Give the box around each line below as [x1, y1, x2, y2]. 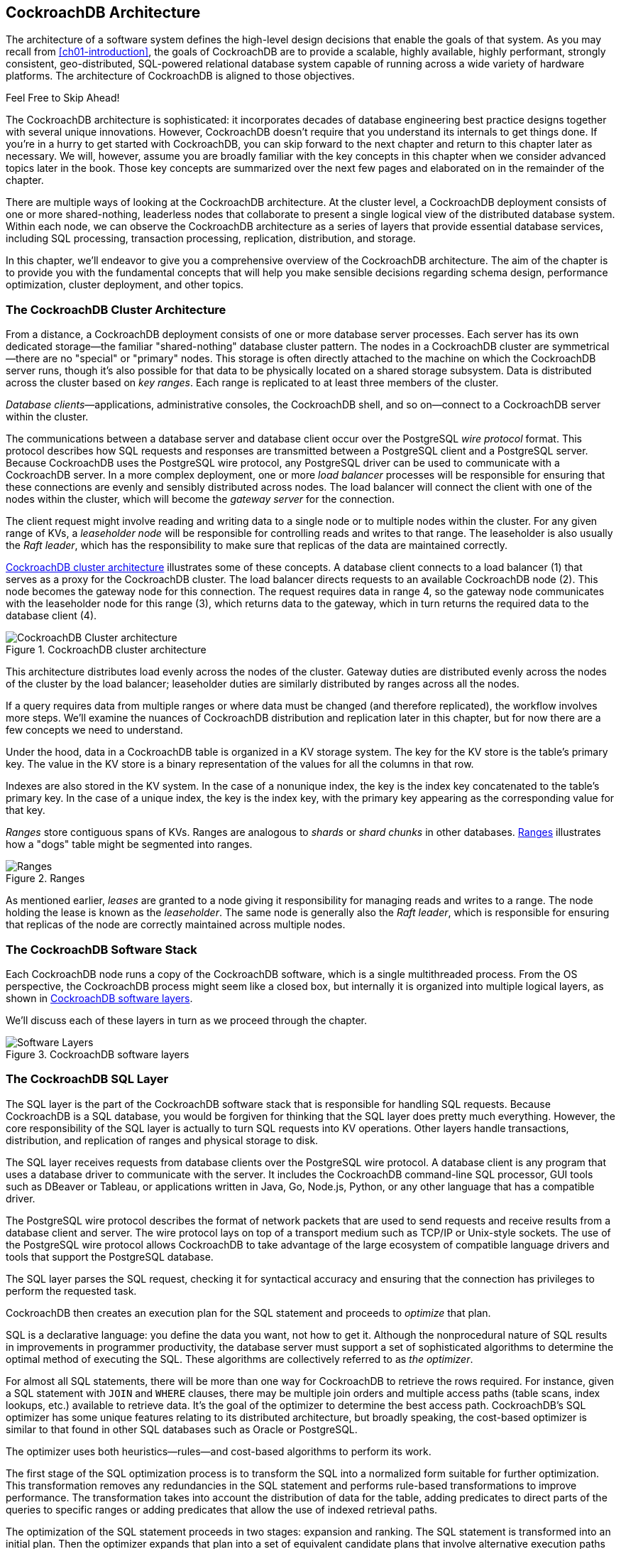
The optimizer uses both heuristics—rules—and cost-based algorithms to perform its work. [6, 1445, 432, 1457]
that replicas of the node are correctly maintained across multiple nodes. [6, 918, 346, 931]
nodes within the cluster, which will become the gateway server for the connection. [6, 493, 395, 506]
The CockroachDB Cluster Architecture [6, 302, 226, 317]
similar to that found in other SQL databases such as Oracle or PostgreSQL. [6, 1423, 358, 1435]
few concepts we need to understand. [6, 724, 183, 737]
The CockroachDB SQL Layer [6, 1072, 169, 1087]
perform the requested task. [6, 1284, 137, 1297]
